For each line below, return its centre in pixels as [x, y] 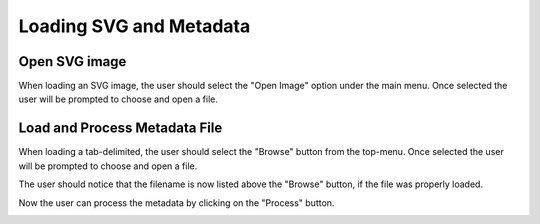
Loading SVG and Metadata [134, 26]
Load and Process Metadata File [120, 128]
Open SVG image [72, 61]
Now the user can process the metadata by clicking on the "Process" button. [176, 202]
